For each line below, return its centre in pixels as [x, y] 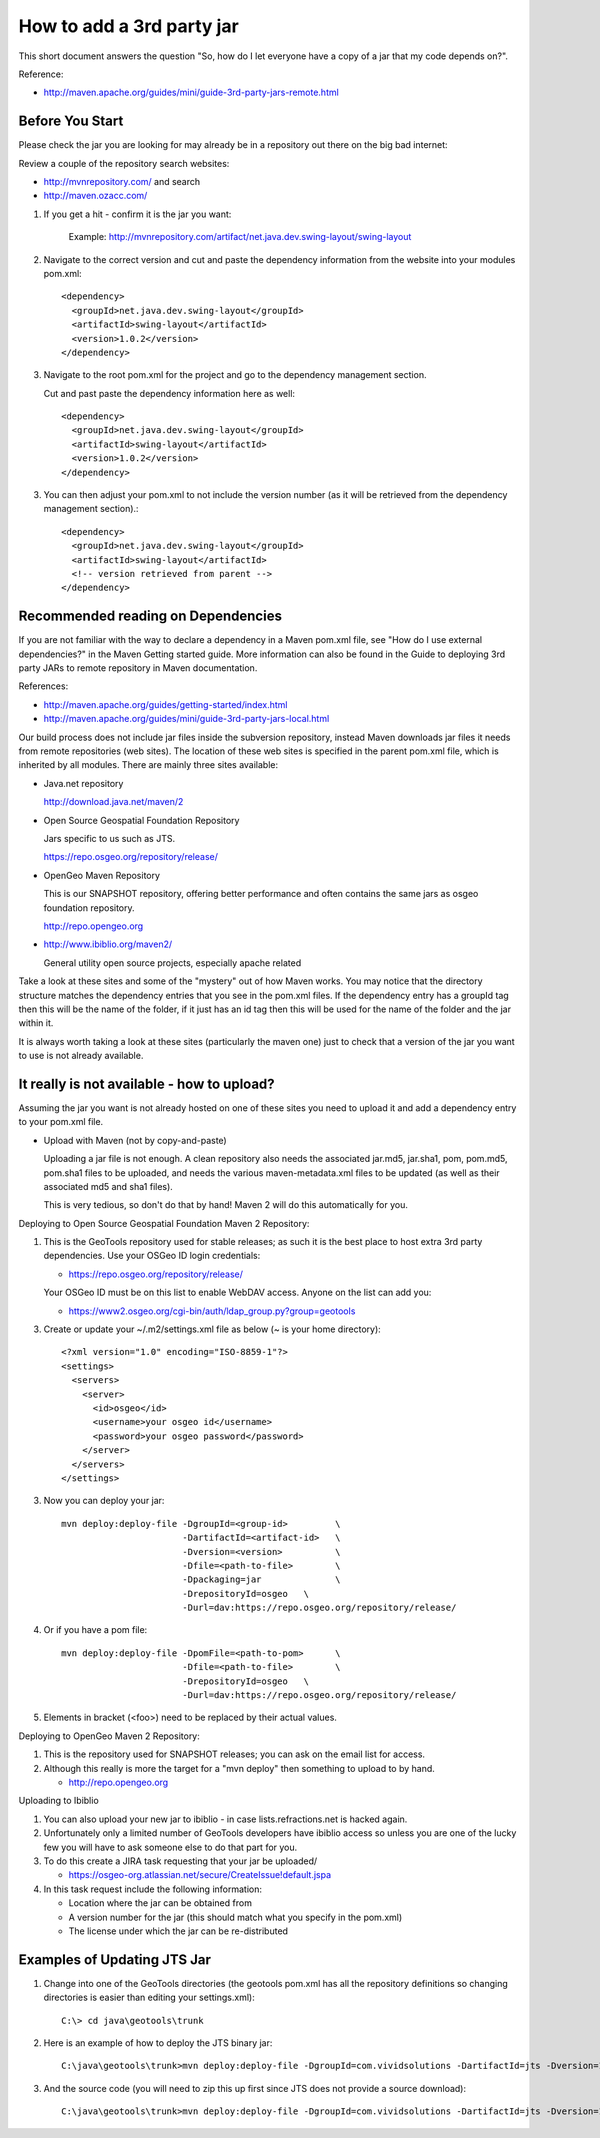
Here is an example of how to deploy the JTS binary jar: [158, 2042]
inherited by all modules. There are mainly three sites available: [148, 765]
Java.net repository [83, 783]
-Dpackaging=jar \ [261, 1579]
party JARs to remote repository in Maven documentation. [138, 668]
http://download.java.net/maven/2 [113, 802]
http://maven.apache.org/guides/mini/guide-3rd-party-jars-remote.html [191, 92]
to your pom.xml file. [61, 1122]
